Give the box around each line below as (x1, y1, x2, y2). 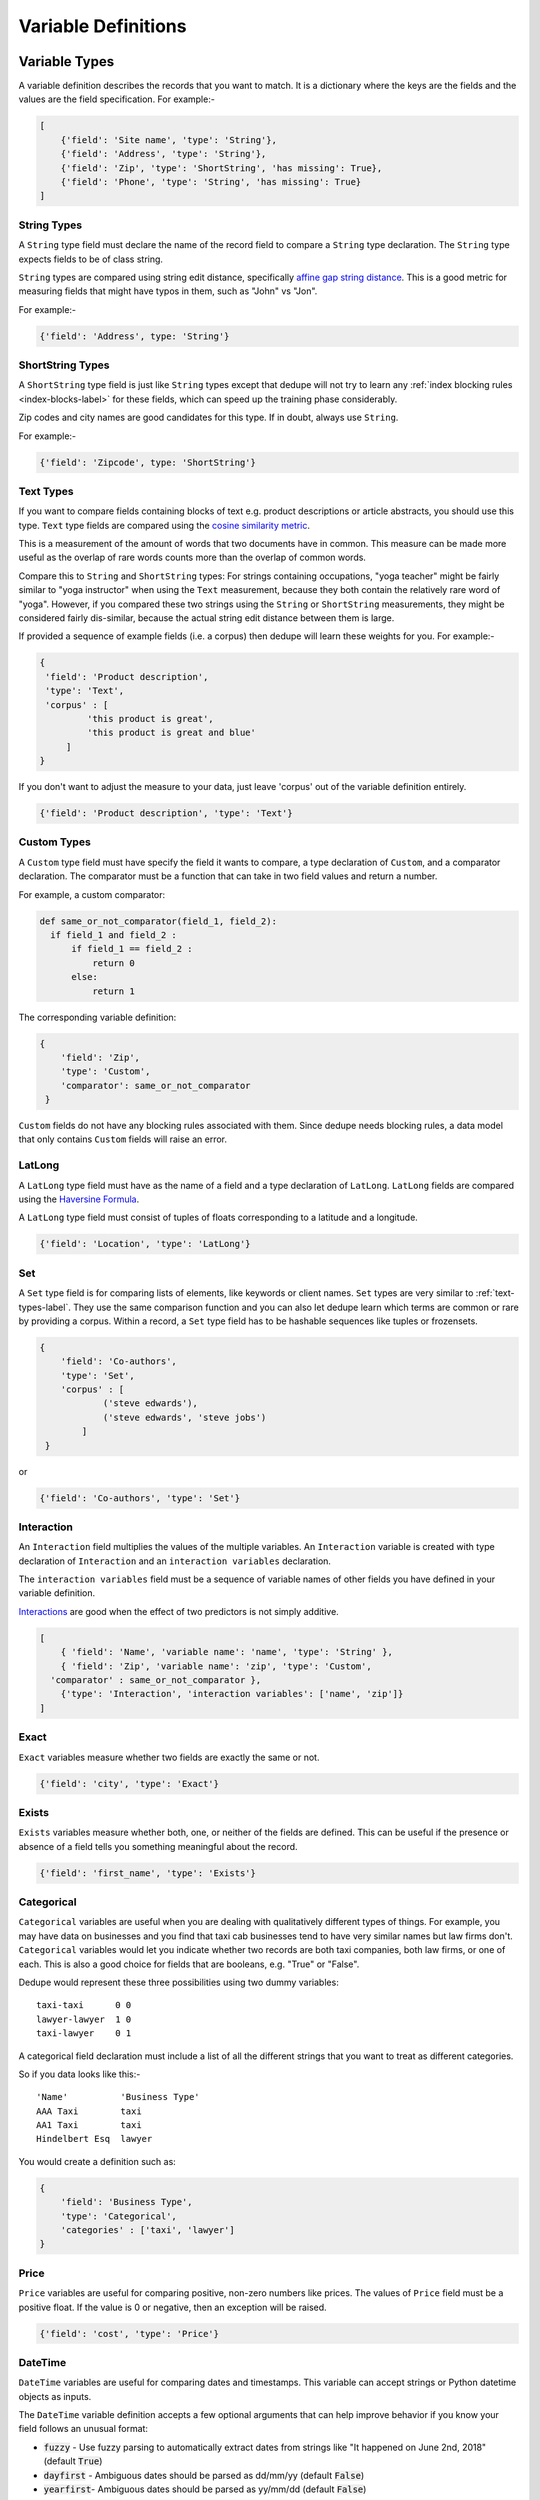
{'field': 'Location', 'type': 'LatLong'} (39, 1238, 251, 1250)
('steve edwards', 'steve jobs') (102, 1411, 267, 1423)
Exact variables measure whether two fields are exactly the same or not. (18, 1751, 320, 1763)
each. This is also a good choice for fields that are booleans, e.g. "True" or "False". (18, 1958, 360, 1970)
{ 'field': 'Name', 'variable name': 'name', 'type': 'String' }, (60, 1646, 394, 1658)
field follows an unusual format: (18, 2423, 149, 2435)
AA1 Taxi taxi (36, 2120, 142, 2131)
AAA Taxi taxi (36, 2105, 142, 2117)
